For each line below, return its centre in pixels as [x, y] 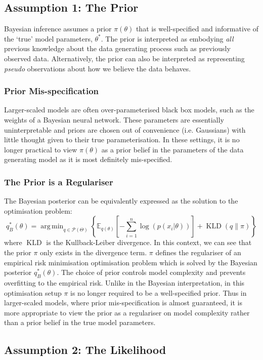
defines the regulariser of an [198, 252]
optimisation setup [33, 292]
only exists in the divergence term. [94, 252]
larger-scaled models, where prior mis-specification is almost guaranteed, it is [123, 303]
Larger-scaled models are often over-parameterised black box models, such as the [129, 110]
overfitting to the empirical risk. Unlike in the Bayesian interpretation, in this [124, 282]
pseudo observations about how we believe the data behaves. [98, 68]
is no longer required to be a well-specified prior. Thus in [159, 292]
